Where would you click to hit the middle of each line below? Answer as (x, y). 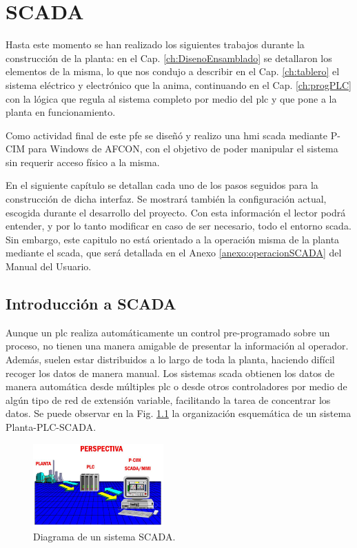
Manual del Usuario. (49, 266)
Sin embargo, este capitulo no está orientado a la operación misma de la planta (173, 239)
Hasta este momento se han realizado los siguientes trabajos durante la (155, 44)
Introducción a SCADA (91, 304)
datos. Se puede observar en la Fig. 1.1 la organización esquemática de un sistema (178, 413)
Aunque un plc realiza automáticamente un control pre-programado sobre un (168, 332)
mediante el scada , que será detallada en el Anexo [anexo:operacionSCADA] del (174, 253)
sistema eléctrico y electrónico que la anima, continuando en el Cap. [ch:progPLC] (178, 84)
